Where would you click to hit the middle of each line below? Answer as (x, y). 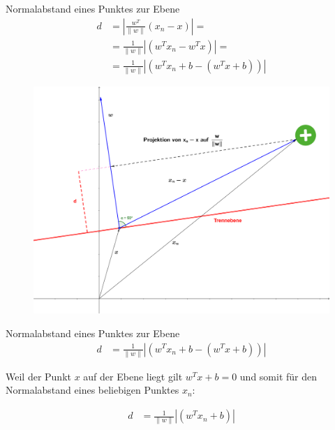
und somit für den (278, 376)
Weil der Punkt (38, 376)
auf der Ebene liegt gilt (133, 376)
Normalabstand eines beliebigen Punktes (92, 390)
